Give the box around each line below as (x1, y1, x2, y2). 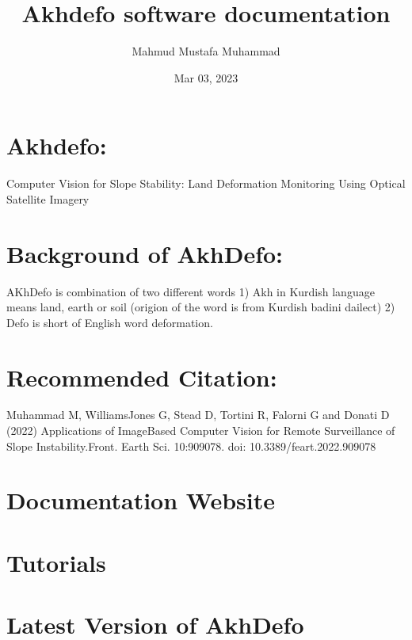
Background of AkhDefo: (6, 237, 284, 269)
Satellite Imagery (6, 190, 90, 207)
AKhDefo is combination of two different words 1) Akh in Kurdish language (6, 283, 375, 299)
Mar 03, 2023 (174, 69, 238, 86)
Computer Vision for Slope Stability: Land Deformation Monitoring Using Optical (6, 175, 406, 192)
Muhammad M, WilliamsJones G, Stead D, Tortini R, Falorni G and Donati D (6, 406, 390, 423)
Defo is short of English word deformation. (6, 314, 213, 330)
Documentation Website (6, 484, 275, 516)
